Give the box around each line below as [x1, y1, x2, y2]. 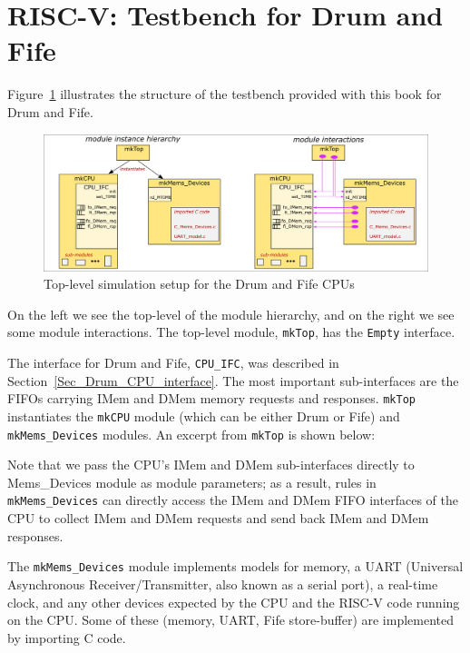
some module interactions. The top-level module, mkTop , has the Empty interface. [7, 322, 455, 341]
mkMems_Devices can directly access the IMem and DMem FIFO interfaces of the [7, 490, 458, 510]
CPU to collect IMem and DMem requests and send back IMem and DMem [7, 509, 429, 528]
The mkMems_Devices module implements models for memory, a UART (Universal [7, 557, 464, 576]
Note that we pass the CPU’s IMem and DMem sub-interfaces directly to [7, 455, 415, 474]
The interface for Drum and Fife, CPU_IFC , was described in [7, 353, 339, 372]
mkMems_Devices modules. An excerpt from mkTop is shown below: [7, 424, 376, 443]
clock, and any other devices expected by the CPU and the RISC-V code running [7, 592, 460, 611]
